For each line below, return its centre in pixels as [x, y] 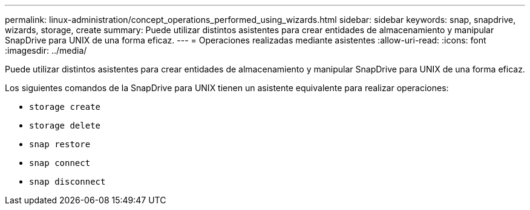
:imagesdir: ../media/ [46, 50]
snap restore [60, 144]
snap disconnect [67, 182]
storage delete [65, 126]
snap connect [60, 163]
